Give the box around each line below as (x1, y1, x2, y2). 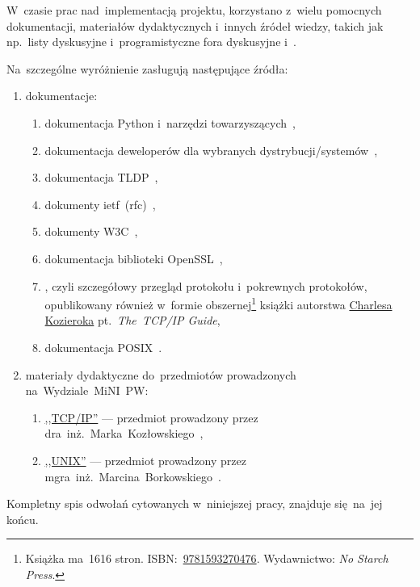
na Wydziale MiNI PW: (25, 382, 149, 399)
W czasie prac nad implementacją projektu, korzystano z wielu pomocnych (6, 2, 382, 18)
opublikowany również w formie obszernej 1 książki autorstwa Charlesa (44, 294, 393, 312)
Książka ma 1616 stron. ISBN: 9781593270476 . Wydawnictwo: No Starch (25, 550, 388, 567)
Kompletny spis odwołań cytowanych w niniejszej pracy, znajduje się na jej (6, 495, 383, 512)
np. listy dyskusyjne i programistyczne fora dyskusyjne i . (6, 33, 296, 50)
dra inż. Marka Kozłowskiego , (44, 425, 204, 442)
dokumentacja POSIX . (44, 338, 162, 355)
